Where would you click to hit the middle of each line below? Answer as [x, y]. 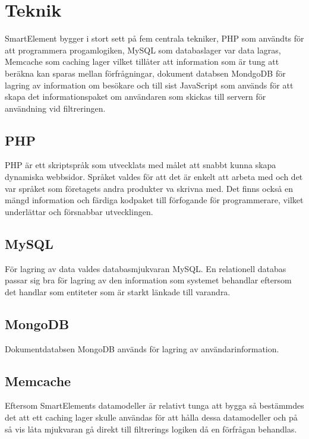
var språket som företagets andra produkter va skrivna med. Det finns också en [149, 188]
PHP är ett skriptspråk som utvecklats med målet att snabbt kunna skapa [141, 165]
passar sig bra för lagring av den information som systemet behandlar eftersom [148, 280]
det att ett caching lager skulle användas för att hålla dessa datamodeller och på [151, 417]
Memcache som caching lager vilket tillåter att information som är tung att [142, 61]
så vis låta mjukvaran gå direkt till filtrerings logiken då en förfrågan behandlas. [151, 429]
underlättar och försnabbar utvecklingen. [79, 211]
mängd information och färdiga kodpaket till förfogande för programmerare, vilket [154, 200]
